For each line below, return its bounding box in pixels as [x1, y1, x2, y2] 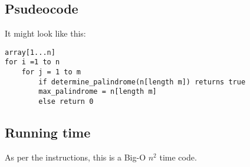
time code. [159, 150, 197, 163]
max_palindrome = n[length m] [38, 87, 157, 96]
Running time [5, 123, 91, 142]
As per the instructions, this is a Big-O [5, 150, 146, 163]
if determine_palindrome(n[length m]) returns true [38, 77, 246, 86]
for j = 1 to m [21, 68, 81, 77]
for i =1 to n [5, 58, 60, 67]
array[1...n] [5, 48, 55, 57]
